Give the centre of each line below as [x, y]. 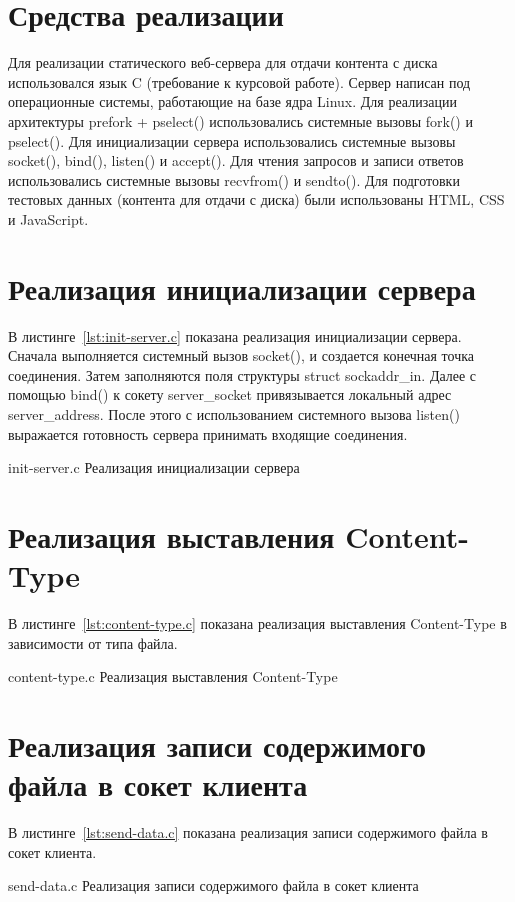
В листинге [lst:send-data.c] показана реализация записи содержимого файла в [248, 832]
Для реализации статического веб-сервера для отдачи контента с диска [223, 62]
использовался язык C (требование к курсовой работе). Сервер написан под [239, 81]
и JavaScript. [48, 218]
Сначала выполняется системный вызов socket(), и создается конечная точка [241, 355]
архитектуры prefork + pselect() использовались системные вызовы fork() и [240, 120]
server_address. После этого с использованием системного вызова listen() [234, 413]
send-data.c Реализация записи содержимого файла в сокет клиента [213, 885]
